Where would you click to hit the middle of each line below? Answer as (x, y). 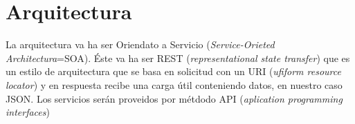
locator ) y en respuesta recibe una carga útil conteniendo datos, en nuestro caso (174, 84)
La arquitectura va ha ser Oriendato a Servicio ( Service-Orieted (140, 44)
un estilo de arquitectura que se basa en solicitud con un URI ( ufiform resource (173, 71)
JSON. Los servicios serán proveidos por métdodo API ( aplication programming (174, 98)
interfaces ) (28, 112)
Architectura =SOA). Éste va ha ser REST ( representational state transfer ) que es (178, 58)
